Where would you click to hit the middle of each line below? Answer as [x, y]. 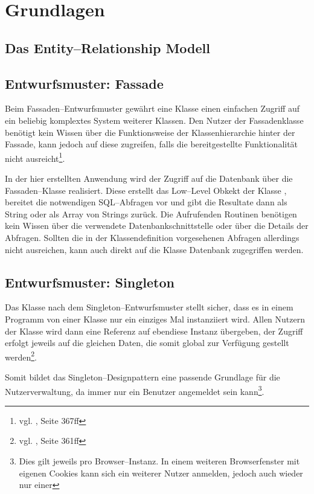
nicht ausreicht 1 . [35, 157]
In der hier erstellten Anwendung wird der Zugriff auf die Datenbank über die [149, 178]
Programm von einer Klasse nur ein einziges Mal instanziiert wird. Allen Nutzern [155, 319]
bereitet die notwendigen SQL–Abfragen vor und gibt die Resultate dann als [146, 202]
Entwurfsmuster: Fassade [84, 83]
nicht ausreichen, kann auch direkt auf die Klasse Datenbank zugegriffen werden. [154, 249]
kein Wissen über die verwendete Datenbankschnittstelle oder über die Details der [157, 226]
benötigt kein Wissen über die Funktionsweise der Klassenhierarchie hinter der [150, 132]
